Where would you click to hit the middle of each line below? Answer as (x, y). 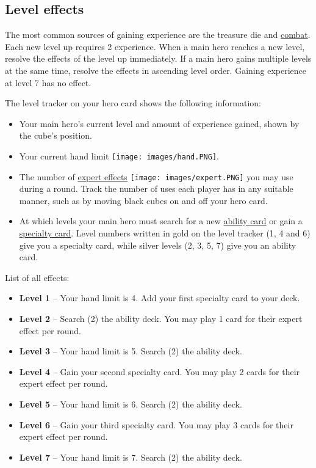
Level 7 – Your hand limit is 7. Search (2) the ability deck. (131, 457)
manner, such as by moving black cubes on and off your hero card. (143, 200)
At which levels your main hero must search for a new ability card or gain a (161, 221)
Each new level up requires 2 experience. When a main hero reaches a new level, (155, 46)
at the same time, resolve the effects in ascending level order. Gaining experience (156, 70)
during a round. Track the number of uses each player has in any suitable (156, 188)
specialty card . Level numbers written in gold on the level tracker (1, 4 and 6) (165, 233)
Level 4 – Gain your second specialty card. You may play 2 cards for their (160, 371)
